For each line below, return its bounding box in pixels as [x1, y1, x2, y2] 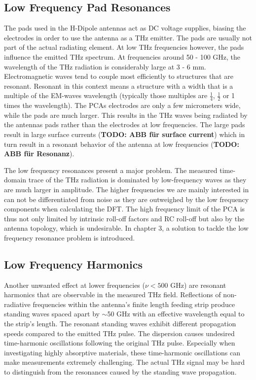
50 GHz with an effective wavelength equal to [107, 309, 245, 319]
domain [4, 174, 27, 185]
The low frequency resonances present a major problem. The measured [4, 165, 218, 175]
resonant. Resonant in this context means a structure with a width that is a [4, 80, 233, 91]
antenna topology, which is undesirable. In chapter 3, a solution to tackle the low [4, 223, 249, 233]
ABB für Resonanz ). [4, 148, 74, 159]
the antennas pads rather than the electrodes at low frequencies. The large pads [4, 119, 245, 130]
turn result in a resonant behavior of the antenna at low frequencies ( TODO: [4, 138, 239, 149]
